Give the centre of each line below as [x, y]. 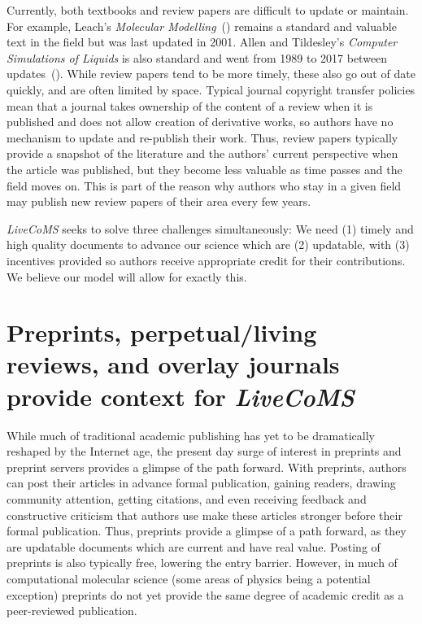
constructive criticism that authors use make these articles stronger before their [204, 515]
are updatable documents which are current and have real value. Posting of [194, 546]
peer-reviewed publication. [72, 611]
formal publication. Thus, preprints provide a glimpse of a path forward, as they [207, 531]
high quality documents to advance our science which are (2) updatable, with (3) [208, 244]
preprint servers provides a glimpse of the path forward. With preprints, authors [207, 467]
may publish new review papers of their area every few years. [159, 201]
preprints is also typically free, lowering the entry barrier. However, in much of [202, 563]
